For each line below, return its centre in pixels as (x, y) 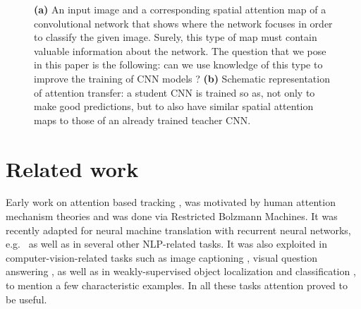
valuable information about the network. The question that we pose (180, 50)
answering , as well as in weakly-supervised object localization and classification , (181, 271)
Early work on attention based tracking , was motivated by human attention (171, 202)
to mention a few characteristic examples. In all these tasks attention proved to (177, 285)
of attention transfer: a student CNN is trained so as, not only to (175, 92)
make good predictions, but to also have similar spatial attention (174, 106)
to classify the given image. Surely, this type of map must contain (176, 37)
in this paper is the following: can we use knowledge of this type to (178, 65)
